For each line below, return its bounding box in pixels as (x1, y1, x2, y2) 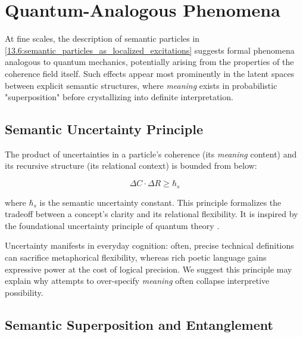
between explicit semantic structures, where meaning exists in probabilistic (5, 79, 277, 91)
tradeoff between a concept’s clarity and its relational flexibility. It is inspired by (5, 208, 298, 220)
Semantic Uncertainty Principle (5, 120, 203, 138)
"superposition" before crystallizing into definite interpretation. (5, 91, 233, 103)
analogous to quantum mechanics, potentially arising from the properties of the (5, 55, 294, 68)
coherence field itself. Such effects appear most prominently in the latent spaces (5, 67, 295, 79)
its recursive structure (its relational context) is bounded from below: (5, 159, 257, 172)
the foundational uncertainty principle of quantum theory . (5, 219, 220, 231)
